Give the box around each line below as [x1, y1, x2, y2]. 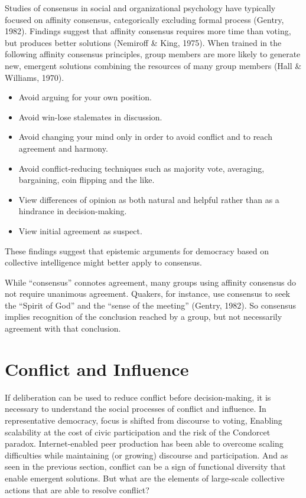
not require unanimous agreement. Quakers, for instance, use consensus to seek [5, 287, 290, 300]
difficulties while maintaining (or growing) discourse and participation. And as [5, 448, 288, 461]
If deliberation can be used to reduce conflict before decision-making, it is [5, 391, 271, 403]
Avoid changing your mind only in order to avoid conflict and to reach [18, 130, 272, 143]
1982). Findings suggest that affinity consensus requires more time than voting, [5, 25, 291, 37]
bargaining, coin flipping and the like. [18, 173, 155, 186]
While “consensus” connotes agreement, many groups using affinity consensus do [5, 276, 297, 288]
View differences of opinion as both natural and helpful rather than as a [18, 193, 279, 205]
